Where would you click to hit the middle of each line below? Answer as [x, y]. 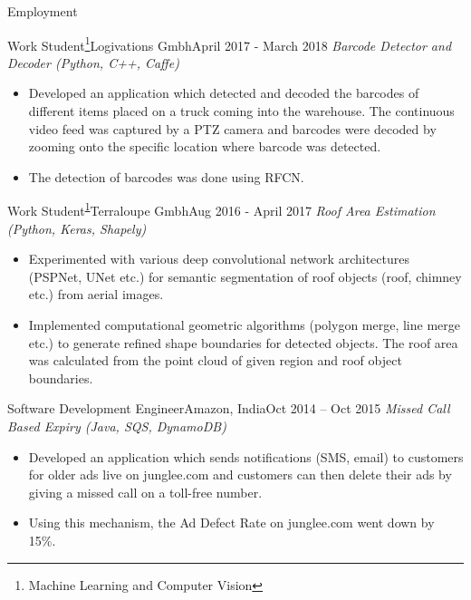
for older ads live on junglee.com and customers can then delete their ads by [240, 474]
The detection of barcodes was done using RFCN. [166, 176]
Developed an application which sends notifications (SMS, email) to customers [246, 456]
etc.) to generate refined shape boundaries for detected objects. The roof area [243, 342]
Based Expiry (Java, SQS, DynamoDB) [117, 426]
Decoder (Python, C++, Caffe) [93, 62]
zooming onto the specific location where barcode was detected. [205, 146]
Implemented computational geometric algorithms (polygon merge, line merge [245, 325]
